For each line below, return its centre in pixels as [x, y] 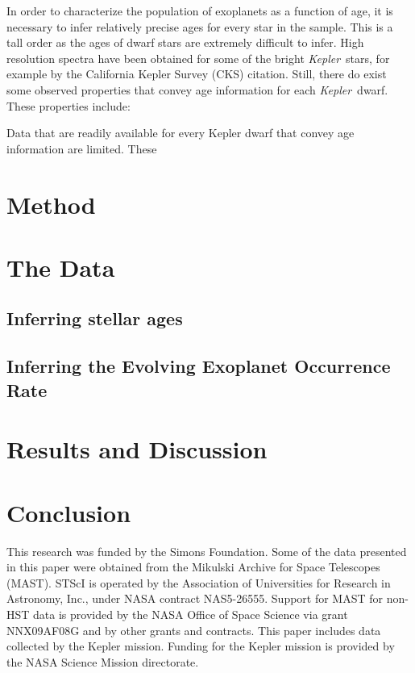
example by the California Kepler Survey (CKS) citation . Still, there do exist [197, 74]
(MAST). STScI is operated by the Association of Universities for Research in [199, 582]
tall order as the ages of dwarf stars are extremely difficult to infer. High [185, 42]
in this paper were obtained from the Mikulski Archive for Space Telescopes [193, 567]
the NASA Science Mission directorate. [103, 661]
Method [51, 204]
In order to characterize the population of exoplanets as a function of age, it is [200, 10]
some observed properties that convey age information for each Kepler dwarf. [197, 89]
